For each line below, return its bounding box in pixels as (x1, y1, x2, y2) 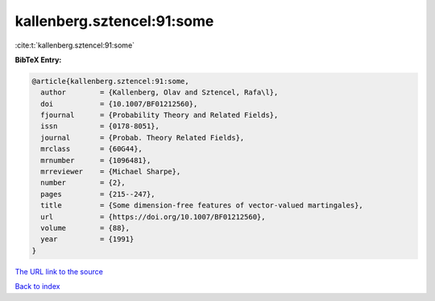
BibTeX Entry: (14, 55, 62, 65)
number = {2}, (40, 178, 126, 187)
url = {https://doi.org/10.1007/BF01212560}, (40, 212, 266, 221)
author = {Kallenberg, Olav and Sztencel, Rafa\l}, (40, 88, 279, 97)
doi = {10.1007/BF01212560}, (40, 99, 198, 108)
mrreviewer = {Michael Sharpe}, (40, 167, 181, 177)
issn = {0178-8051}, (40, 122, 160, 131)
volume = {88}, (40, 224, 130, 232)
